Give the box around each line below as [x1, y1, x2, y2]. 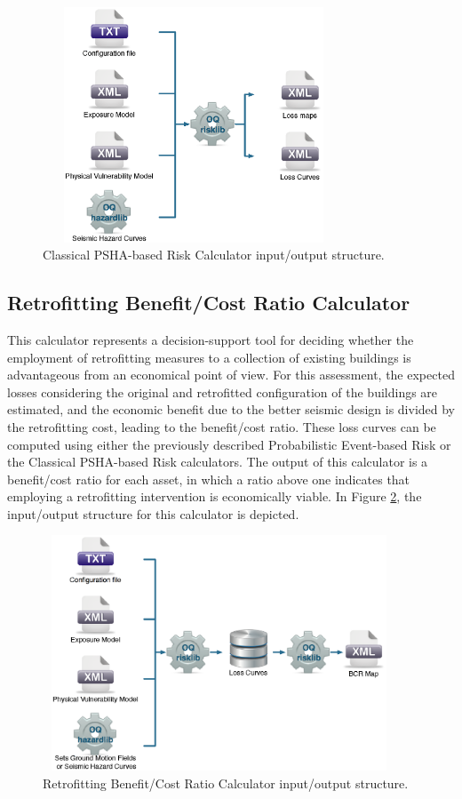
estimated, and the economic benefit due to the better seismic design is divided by [7, 400, 455, 419]
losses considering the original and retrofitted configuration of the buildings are [7, 382, 438, 401]
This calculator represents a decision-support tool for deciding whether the [7, 330, 414, 348]
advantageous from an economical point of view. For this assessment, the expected [7, 365, 455, 384]
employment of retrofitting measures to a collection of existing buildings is [7, 348, 411, 366]
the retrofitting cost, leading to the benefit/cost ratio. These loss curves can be [7, 417, 436, 435]
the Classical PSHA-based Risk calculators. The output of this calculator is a [7, 452, 428, 471]
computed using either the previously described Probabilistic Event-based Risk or [7, 435, 451, 453]
